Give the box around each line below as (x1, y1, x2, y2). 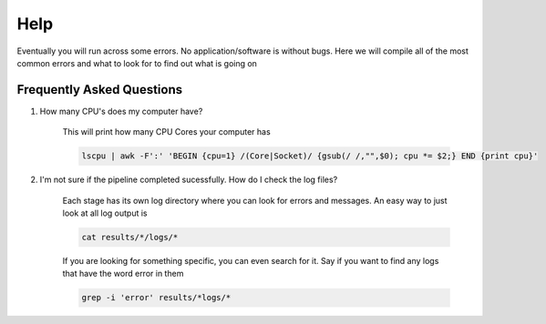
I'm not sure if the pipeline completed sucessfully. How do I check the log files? (39, 174, 338, 186)
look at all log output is (62, 208, 148, 218)
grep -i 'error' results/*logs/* (81, 292, 232, 303)
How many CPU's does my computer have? (39, 106, 203, 116)
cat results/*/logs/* (81, 232, 179, 242)
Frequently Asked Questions (16, 82, 183, 97)
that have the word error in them (62, 268, 184, 279)
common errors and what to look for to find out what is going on (16, 57, 257, 68)
